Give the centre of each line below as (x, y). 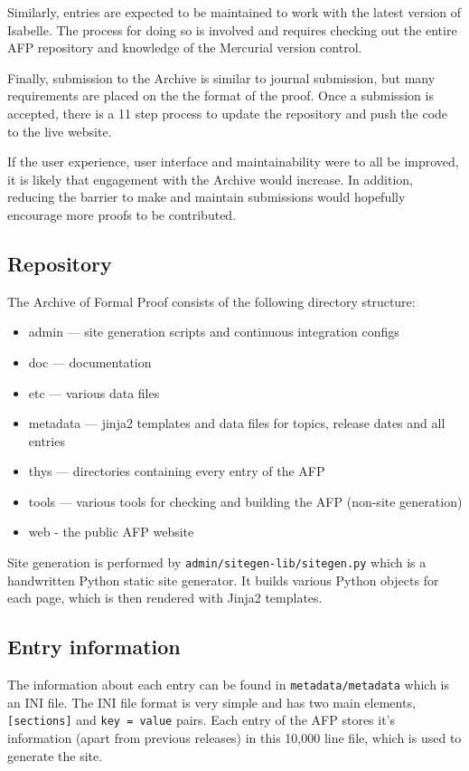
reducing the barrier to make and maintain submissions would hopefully (206, 197)
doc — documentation (90, 362)
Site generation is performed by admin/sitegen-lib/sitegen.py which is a (217, 562)
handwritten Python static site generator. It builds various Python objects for (223, 580)
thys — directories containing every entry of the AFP (177, 471)
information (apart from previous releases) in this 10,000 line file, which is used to (234, 738)
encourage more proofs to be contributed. (122, 214)
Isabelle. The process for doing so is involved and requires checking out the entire (232, 29)
